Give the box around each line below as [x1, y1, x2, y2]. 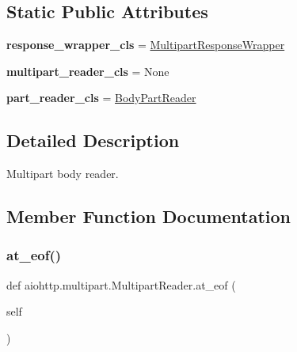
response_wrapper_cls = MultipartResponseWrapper [6, 36, 285, 53]
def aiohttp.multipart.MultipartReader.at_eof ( [6, 276, 236, 293]
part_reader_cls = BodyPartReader [6, 89, 196, 106]
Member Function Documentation [6, 204, 291, 229]
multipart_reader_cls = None [6, 62, 169, 79]
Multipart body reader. [6, 165, 119, 182]
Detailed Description [6, 128, 180, 153]
